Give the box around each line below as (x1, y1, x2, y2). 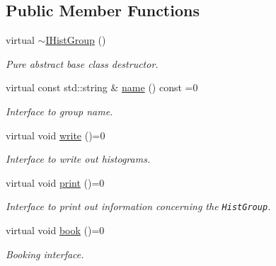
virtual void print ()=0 (6, 175, 105, 190)
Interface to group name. (6, 103, 113, 118)
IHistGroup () (45, 33, 106, 47)
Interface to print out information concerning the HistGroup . (6, 199, 271, 214)
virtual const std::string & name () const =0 (6, 80, 198, 95)
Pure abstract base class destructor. (6, 56, 159, 71)
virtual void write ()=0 (6, 127, 105, 142)
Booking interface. (6, 246, 84, 261)
